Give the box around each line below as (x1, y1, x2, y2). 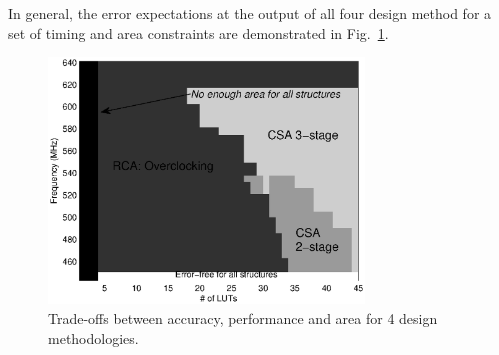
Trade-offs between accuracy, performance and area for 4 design (48, 307, 438, 328)
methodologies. (48, 327, 139, 348)
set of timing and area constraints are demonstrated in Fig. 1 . (8, 22, 389, 43)
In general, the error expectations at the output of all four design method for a (8, 3, 492, 23)
